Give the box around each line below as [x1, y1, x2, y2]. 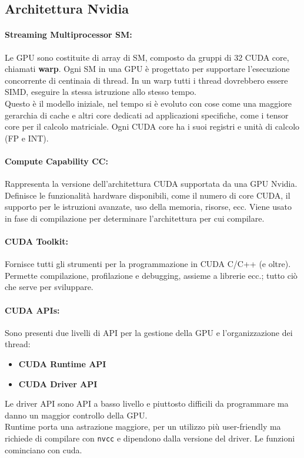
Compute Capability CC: [5, 154, 108, 167]
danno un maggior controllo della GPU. [5, 408, 148, 421]
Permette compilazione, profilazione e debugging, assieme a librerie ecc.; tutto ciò [5, 269, 298, 281]
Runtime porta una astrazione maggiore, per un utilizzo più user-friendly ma [5, 420, 281, 433]
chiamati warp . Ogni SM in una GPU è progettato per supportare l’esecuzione [5, 62, 290, 75]
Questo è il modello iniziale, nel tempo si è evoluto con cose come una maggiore [5, 97, 292, 109]
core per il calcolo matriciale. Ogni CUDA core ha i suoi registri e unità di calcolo [5, 120, 300, 133]
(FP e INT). [5, 131, 49, 144]
